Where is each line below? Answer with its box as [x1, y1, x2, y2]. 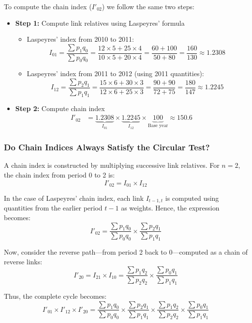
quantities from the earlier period [4, 203, 103, 213]
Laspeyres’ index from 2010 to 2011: [27, 34, 134, 44]
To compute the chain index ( [4, 1, 92, 11]
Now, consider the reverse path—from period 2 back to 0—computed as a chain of [4, 247, 248, 257]
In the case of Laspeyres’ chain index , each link [4, 193, 144, 203]
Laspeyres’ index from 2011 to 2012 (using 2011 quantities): [27, 68, 204, 79]
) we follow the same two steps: [102, 1, 194, 11]
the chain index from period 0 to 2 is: [4, 169, 115, 179]
